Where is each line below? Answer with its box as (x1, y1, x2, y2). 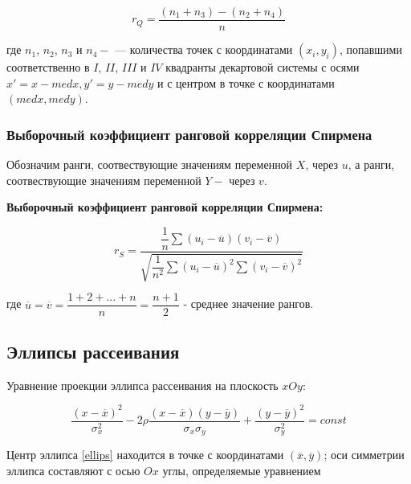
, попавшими (339, 41, 402, 58)
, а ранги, (348, 156, 395, 173)
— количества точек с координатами (115, 41, 293, 58)
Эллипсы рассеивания (6, 338, 180, 363)
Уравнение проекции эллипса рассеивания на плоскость (6, 376, 279, 393)
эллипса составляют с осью (6, 461, 140, 478)
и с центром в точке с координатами (157, 74, 335, 91)
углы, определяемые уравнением (162, 461, 321, 478)
